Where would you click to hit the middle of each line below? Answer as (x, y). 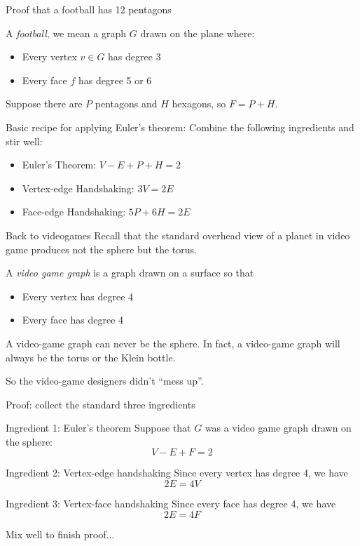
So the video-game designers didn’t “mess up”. (105, 381)
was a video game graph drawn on (278, 428)
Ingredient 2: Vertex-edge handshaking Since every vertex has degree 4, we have (177, 473)
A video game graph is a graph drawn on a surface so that (130, 273)
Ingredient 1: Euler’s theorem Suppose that (98, 428)
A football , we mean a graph (66, 33)
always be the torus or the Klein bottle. (91, 357)
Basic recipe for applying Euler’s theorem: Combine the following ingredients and (180, 127)
